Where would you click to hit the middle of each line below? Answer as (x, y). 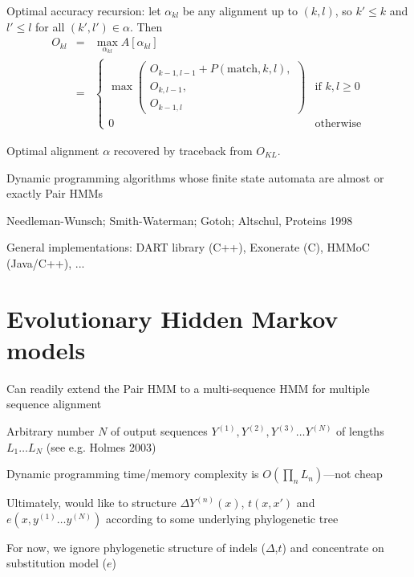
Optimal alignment (53, 150)
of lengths (360, 431)
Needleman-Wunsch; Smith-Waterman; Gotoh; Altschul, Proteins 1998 (180, 220)
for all (50, 26)
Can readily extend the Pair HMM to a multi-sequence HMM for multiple (188, 388)
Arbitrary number (51, 431)
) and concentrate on (333, 547)
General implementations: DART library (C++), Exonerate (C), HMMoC (188, 247)
